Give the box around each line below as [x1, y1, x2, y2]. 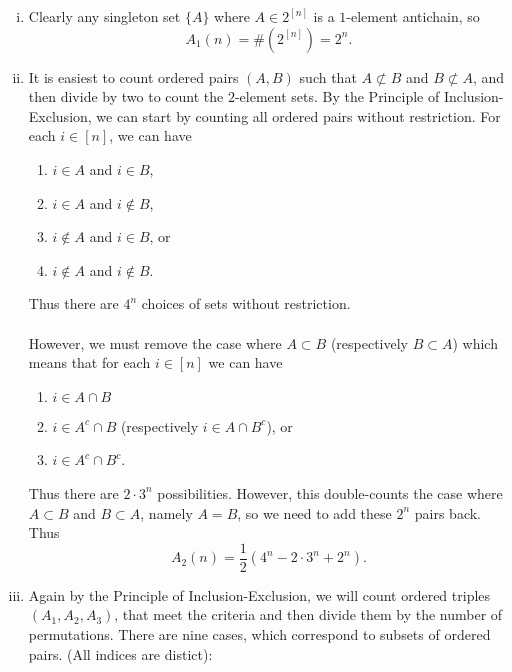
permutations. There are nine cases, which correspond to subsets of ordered [28, 623, 491, 644]
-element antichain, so [346, 6, 480, 26]
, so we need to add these [237, 502, 392, 523]
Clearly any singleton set [28, 6, 181, 26]
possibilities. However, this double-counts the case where [157, 482, 503, 503]
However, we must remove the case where [28, 332, 282, 353]
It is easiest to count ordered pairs [28, 66, 239, 87]
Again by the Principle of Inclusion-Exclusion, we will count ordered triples [28, 584, 491, 605]
